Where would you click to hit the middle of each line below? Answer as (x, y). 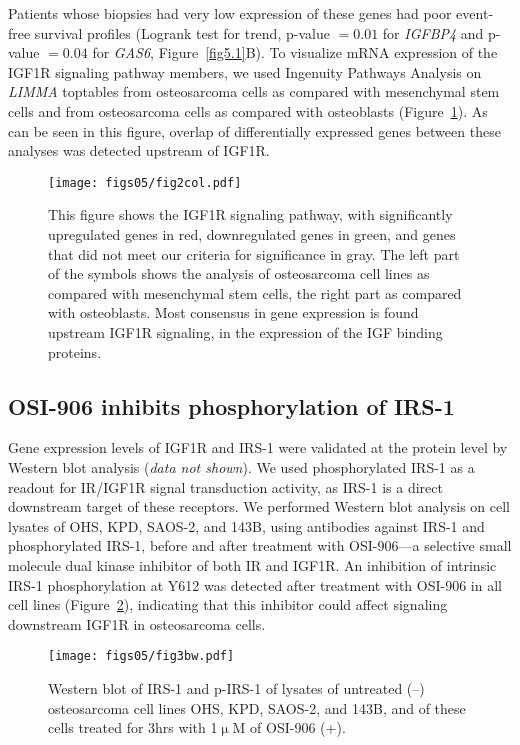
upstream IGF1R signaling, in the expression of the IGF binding (245, 331)
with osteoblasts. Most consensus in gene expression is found (233, 312)
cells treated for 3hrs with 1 (133, 727)
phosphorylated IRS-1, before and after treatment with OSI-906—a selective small (260, 545)
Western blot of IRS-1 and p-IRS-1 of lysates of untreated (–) (236, 687)
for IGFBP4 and (433, 32)
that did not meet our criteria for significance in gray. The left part (254, 253)
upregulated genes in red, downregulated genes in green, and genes (252, 234)
